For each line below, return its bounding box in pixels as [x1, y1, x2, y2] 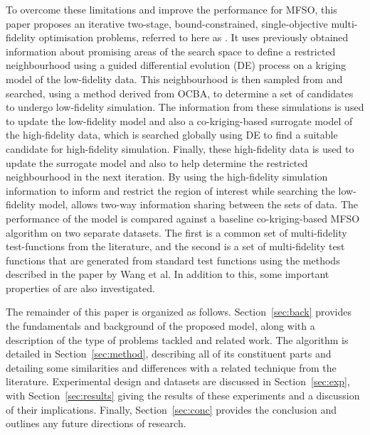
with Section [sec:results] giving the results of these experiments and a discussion [6, 388, 360, 403]
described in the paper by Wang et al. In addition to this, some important [6, 267, 329, 281]
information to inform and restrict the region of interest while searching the [6, 183, 335, 198]
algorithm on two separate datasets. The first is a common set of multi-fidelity [6, 225, 347, 240]
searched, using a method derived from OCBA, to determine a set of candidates [6, 85, 354, 100]
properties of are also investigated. [6, 280, 155, 295]
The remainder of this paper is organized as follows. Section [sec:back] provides [6, 304, 351, 319]
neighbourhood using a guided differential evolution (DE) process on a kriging [6, 58, 347, 72]
